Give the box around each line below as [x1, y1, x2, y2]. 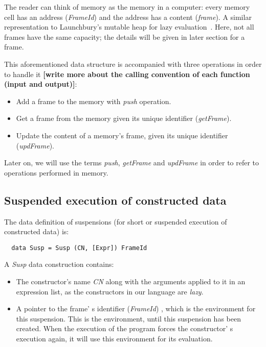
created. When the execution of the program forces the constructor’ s [16, 323, 233, 334]
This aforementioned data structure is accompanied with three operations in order [4, 58, 262, 69]
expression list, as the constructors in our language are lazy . [16, 286, 204, 296]
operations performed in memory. [4, 167, 108, 178]
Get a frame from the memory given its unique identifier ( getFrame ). [16, 113, 232, 123]
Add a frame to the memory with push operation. [16, 95, 171, 106]
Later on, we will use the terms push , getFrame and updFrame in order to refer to [4, 157, 259, 168]
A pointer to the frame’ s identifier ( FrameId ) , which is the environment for [16, 303, 256, 314]
